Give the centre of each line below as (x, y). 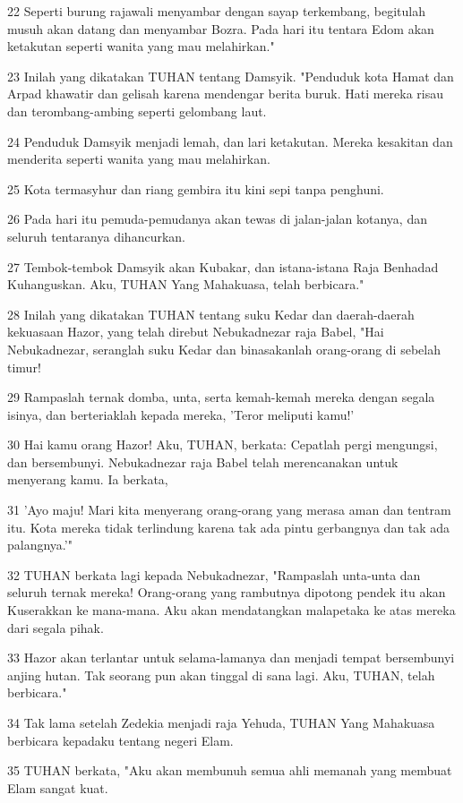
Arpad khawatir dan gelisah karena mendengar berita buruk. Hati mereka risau (226, 94)
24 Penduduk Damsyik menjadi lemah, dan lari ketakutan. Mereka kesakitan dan (230, 141)
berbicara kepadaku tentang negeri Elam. (120, 740)
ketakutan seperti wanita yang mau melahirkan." (141, 46)
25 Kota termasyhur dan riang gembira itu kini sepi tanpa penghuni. (196, 188)
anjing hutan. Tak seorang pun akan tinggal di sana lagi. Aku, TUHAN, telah (221, 675)
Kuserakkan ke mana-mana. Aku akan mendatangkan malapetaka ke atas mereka (231, 610)
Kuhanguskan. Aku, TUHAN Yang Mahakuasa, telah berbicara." (186, 284)
